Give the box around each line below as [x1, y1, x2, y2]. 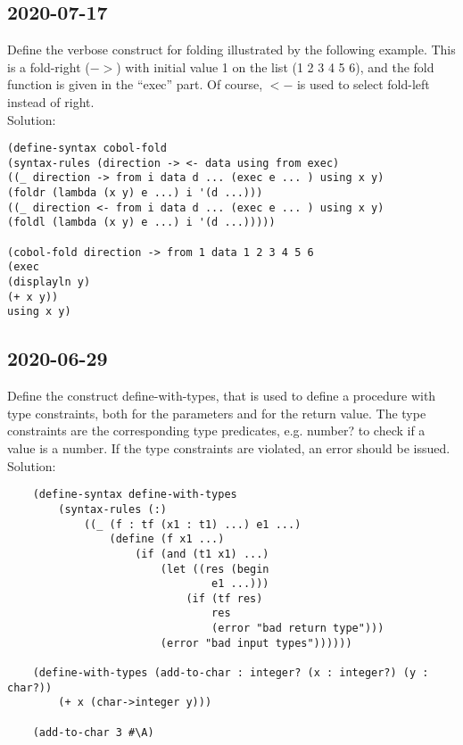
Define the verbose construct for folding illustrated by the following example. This [7, 40, 456, 59]
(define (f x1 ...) [109, 533, 225, 546]
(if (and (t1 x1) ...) [135, 547, 269, 560]
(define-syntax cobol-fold [7, 142, 167, 155]
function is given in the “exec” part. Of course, [7, 75, 263, 94]
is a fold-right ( [7, 57, 90, 76]
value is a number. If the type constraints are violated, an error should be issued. [7, 439, 451, 458]
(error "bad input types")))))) [160, 636, 352, 650]
